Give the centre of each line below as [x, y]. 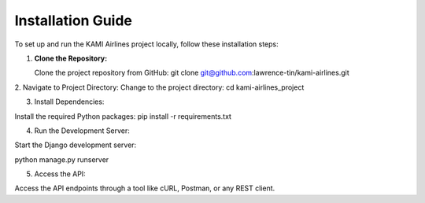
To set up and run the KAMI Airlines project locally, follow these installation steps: [146, 44]
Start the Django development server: [76, 145]
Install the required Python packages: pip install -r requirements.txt [123, 116]
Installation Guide [74, 20]
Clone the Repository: [71, 58]
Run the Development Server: [82, 131]
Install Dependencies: [69, 101]
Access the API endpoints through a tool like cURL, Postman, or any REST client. [145, 188]
